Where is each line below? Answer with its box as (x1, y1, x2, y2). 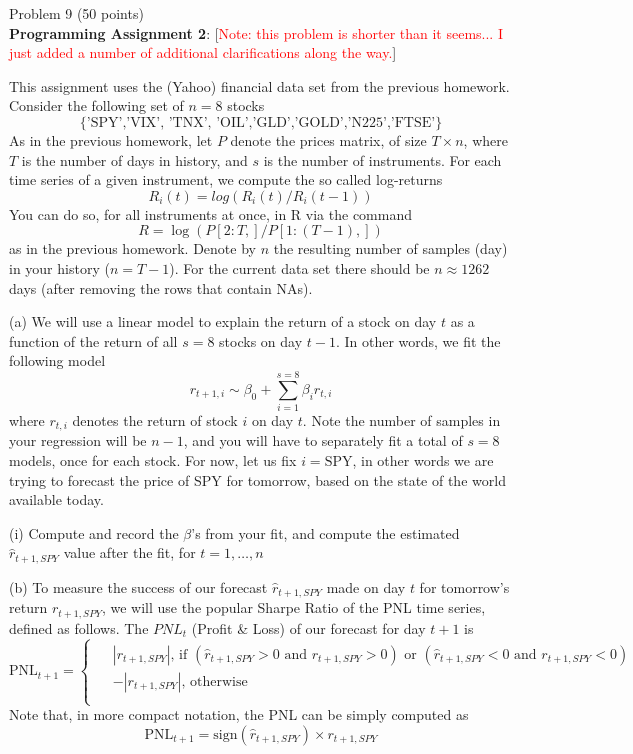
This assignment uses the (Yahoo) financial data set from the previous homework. (9, 75, 510, 96)
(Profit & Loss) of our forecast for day (191, 617, 426, 638)
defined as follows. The (9, 617, 149, 638)
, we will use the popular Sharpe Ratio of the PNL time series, (101, 597, 486, 618)
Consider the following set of (9, 95, 184, 116)
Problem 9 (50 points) (9, 3, 144, 23)
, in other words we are (352, 450, 494, 471)
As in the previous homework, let (9, 129, 213, 150)
